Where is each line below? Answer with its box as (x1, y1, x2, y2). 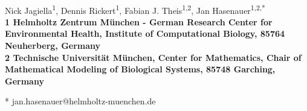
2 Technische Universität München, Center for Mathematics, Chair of (5, 51, 302, 63)
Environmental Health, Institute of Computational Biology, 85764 (5, 27, 285, 40)
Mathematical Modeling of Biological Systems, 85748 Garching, (5, 63, 276, 75)
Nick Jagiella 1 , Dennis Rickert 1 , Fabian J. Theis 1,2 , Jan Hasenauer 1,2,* (5, 2, 265, 16)
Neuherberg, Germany (5, 39, 101, 52)
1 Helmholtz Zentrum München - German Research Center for (5, 15, 273, 28)
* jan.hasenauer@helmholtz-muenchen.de (5, 95, 156, 107)
